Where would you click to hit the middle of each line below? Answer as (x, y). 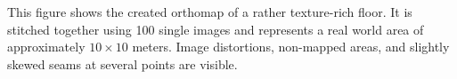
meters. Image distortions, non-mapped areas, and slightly (291, 47)
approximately (46, 47)
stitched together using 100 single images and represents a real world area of (216, 29)
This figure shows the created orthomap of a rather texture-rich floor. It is (210, 12)
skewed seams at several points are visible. (122, 63)
